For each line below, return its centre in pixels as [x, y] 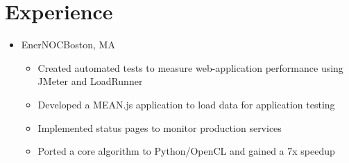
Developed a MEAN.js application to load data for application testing [186, 104]
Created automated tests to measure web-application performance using [190, 67]
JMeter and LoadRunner [90, 81]
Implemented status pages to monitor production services [160, 127]
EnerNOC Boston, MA [68, 45]
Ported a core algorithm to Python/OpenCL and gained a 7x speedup [186, 151]
